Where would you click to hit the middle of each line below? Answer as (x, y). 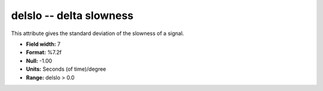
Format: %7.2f (44, 52)
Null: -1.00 (39, 61)
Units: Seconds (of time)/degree (66, 69)
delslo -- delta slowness (72, 15)
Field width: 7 (43, 44)
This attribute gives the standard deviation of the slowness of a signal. (97, 33)
